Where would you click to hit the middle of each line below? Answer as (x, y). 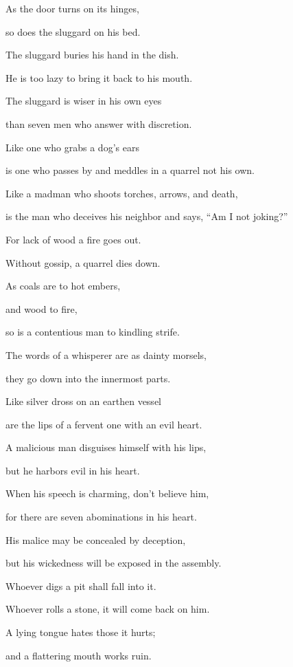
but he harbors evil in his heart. (73, 470)
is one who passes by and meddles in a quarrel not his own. (130, 170)
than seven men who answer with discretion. (99, 123)
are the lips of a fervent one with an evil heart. (104, 424)
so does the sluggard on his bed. (73, 31)
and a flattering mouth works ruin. (79, 655)
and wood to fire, (42, 308)
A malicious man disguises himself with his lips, (106, 447)
